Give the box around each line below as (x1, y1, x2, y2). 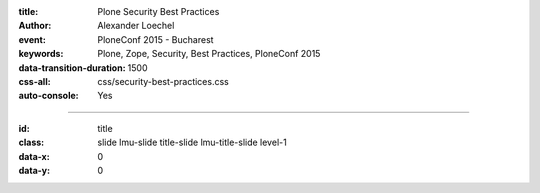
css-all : (18, 75, 51, 87)
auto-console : (18, 90, 79, 102)
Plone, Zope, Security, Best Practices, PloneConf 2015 (97, 48, 321, 60)
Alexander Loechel (97, 20, 175, 32)
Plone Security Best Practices (97, 6, 220, 17)
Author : (18, 20, 52, 32)
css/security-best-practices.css (97, 75, 229, 87)
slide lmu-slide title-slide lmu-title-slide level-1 (97, 136, 287, 149)
